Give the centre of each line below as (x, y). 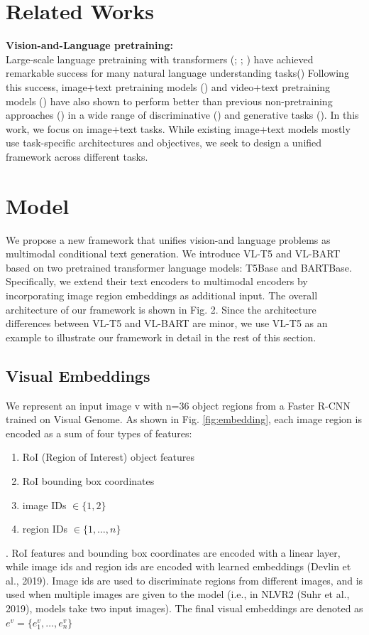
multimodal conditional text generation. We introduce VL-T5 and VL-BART (173, 254)
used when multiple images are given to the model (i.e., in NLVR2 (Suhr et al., (178, 594)
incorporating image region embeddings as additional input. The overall (162, 295)
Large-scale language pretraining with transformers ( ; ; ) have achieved (160, 59)
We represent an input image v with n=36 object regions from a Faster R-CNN (178, 405)
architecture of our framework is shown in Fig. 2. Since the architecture (161, 309)
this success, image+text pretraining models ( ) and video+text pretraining (168, 86)
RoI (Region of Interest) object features (108, 457)
